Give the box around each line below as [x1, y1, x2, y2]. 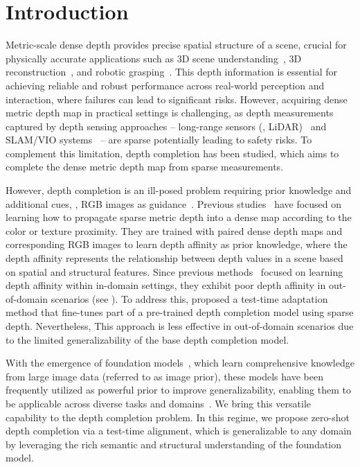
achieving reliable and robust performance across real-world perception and [6, 78, 325, 92]
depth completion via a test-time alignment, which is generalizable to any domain [6, 423, 352, 438]
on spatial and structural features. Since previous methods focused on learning [6, 264, 343, 279]
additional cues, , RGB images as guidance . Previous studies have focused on [6, 196, 342, 211]
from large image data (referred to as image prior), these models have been [6, 369, 323, 383]
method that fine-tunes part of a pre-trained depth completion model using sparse [6, 305, 354, 319]
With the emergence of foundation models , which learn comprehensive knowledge [6, 355, 354, 370]
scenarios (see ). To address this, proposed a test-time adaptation [51, 291, 328, 306]
